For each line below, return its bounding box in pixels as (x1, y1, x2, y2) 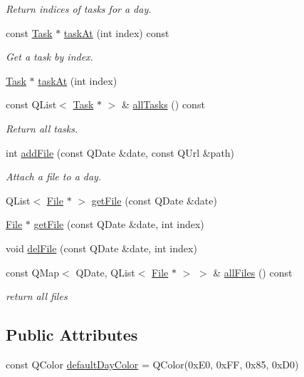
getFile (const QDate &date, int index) (33, 217, 204, 232)
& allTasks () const (121, 97, 205, 112)
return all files (6, 289, 68, 304)
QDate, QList (75, 264, 135, 279)
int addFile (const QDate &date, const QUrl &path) (6, 145, 235, 160)
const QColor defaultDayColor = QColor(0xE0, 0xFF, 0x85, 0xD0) (6, 356, 299, 371)
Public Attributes (6, 324, 138, 346)
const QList (6, 97, 57, 112)
